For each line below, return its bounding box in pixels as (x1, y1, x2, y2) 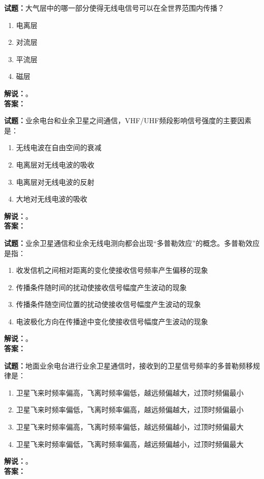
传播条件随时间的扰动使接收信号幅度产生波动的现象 (16, 281, 187, 292)
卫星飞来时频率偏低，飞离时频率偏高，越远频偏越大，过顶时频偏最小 (16, 404, 244, 415)
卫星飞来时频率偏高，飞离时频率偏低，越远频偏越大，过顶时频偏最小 (16, 387, 244, 398)
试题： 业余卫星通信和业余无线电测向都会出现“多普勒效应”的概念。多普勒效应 (4, 237, 260, 248)
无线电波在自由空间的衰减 (16, 142, 102, 153)
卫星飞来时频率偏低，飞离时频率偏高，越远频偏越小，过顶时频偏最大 (16, 438, 244, 449)
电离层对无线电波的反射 (16, 176, 94, 187)
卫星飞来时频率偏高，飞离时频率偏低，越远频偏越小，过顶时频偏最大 (16, 421, 244, 432)
